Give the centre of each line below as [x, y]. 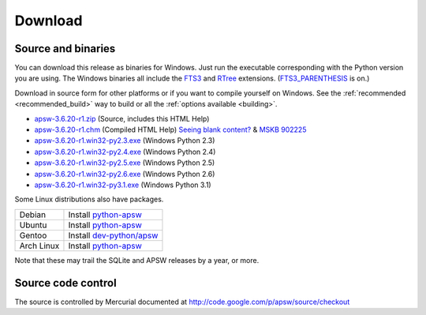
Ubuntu [33, 225]
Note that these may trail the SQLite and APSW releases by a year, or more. [137, 260]
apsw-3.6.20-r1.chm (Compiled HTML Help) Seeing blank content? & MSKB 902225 [170, 129]
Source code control [66, 283]
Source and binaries [65, 49]
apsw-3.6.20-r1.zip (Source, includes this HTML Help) [122, 118]
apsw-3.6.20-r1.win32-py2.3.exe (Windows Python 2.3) [125, 141]
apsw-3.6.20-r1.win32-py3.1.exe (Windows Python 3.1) [123, 185]
